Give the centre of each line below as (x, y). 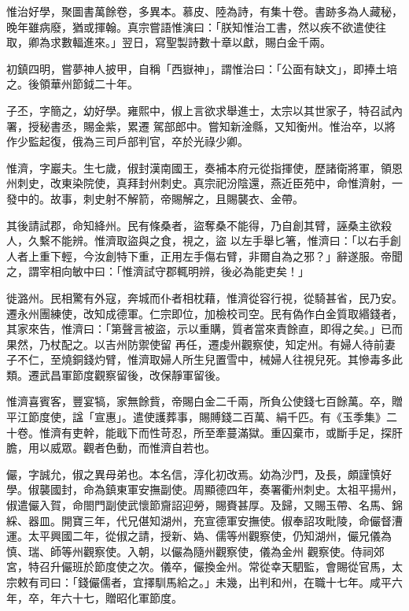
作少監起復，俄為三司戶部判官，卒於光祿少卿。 (127, 141)
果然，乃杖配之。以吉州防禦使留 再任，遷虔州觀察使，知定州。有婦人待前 (195, 344)
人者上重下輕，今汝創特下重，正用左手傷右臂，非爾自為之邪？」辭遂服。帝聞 (204, 256)
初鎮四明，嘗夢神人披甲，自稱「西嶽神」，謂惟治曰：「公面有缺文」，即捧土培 (202, 68)
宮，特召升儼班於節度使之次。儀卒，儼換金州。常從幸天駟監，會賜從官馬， (199, 567)
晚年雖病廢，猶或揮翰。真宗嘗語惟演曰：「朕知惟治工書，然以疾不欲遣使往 (196, 26)
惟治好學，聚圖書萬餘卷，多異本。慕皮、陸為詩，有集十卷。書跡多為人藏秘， (204, 11)
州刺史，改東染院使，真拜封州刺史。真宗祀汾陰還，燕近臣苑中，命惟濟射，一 (204, 183)
